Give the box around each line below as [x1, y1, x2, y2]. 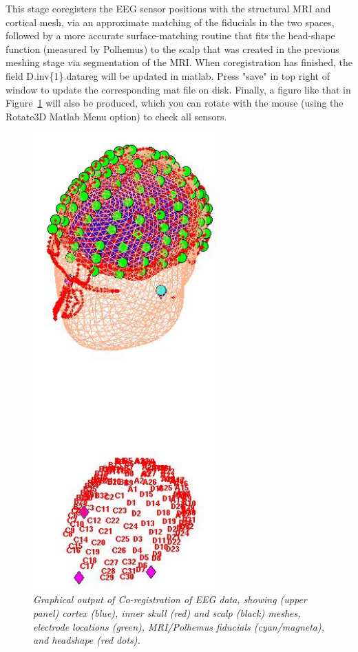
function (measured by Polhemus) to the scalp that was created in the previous [6, 41, 339, 56]
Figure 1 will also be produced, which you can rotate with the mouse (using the [6, 96, 344, 110]
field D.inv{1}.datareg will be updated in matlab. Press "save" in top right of [6, 68, 330, 83]
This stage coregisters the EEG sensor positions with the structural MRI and [6, 1, 331, 15]
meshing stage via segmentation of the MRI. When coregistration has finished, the [6, 55, 352, 69]
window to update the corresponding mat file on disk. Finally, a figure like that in [6, 82, 351, 96]
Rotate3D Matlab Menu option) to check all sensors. [6, 109, 227, 123]
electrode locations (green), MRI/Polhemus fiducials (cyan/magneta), [33, 619, 325, 633]
